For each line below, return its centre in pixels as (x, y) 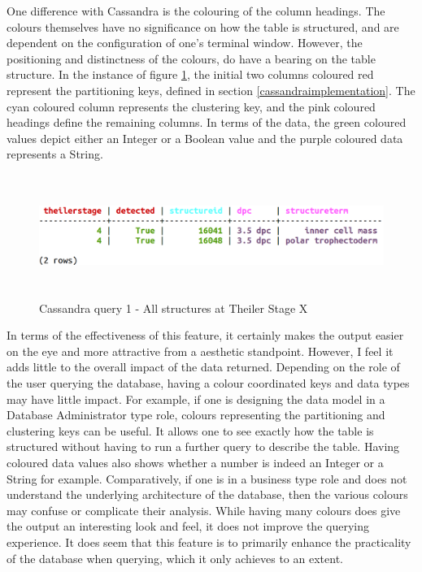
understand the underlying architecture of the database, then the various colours (207, 494)
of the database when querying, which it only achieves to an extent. (175, 558)
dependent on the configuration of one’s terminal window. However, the (185, 43)
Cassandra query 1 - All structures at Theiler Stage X (174, 308)
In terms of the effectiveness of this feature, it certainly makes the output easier (205, 335)
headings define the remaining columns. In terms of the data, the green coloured (207, 122)
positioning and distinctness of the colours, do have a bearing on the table (191, 58)
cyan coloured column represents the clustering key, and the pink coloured (191, 106)
